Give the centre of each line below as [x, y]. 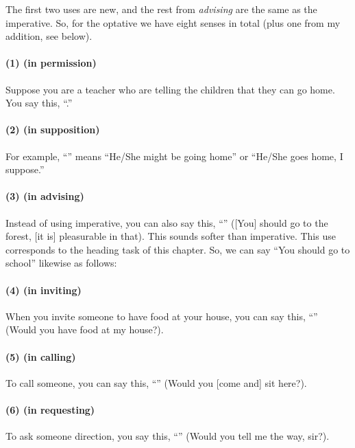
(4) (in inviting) [44, 290]
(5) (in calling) [41, 356]
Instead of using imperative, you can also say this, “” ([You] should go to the [167, 222]
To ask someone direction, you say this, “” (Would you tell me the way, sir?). [168, 436]
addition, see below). [49, 36]
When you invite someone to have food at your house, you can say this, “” [162, 316]
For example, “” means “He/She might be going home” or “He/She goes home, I [174, 156]
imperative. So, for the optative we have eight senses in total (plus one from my [173, 22]
